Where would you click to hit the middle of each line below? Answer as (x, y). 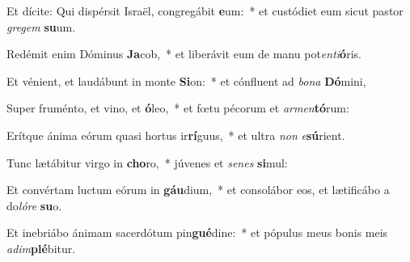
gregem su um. (41, 26)
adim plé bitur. (41, 248)
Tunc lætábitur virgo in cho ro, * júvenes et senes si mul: (147, 162)
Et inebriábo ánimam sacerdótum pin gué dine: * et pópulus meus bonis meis (197, 232)
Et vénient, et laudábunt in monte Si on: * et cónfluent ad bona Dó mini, (186, 80)
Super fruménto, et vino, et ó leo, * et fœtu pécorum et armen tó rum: (178, 108)
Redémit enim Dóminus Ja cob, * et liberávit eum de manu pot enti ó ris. (184, 54)
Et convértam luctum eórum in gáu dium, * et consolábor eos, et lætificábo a (198, 190)
